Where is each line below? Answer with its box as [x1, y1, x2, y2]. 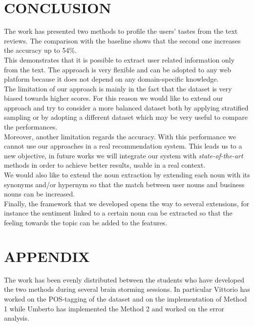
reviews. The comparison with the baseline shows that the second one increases [4, 35, 241, 45]
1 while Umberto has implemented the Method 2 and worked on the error [4, 303, 224, 313]
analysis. [4, 313, 29, 323]
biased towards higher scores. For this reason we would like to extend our [4, 93, 223, 103]
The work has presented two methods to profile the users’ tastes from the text [4, 26, 238, 36]
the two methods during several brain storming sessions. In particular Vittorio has [4, 284, 250, 294]
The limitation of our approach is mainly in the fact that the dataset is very [4, 83, 232, 93]
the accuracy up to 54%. [4, 45, 77, 55]
